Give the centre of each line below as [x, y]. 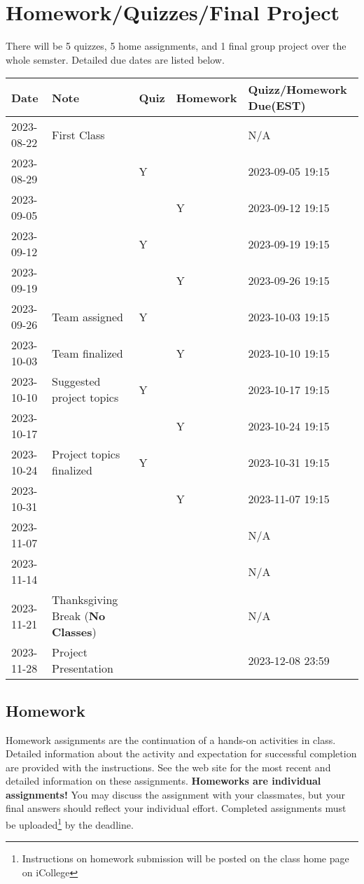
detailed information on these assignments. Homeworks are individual [163, 781]
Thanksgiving [85, 600]
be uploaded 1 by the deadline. [70, 823]
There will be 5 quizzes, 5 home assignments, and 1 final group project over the [176, 46]
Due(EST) [277, 106]
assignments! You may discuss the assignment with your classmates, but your [175, 794]
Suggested [76, 381]
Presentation [82, 668]
